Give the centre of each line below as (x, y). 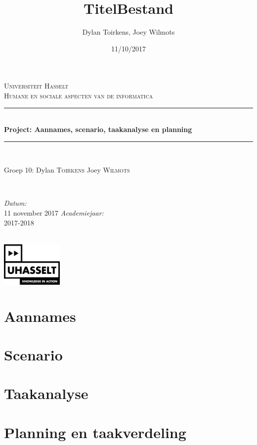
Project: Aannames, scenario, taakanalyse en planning (98, 129)
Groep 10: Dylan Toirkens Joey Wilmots (67, 170)
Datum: (15, 203)
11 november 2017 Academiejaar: (54, 213)
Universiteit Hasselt (36, 86)
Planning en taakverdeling (95, 432)
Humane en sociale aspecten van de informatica (79, 95)
